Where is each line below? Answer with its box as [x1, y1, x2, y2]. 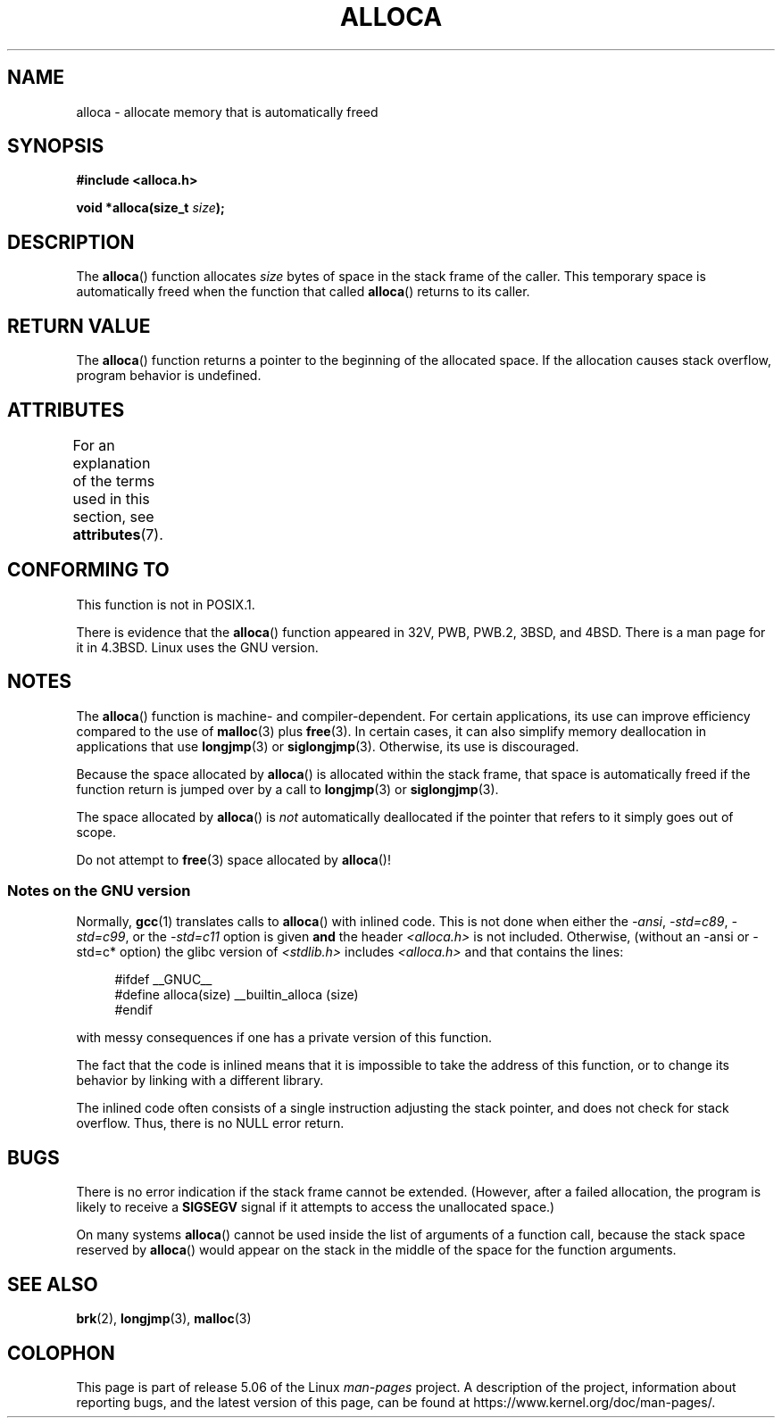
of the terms [72, 471, 155, 490]
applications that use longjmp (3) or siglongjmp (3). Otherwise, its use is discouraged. [76, 738, 579, 754]
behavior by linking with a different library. [76, 1073, 324, 1089]
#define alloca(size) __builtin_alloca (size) [114, 987, 359, 1003]
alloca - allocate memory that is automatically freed [76, 104, 379, 120]
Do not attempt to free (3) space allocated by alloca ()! [76, 851, 391, 867]
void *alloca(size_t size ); [76, 200, 225, 216]
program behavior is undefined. [76, 368, 262, 384]
